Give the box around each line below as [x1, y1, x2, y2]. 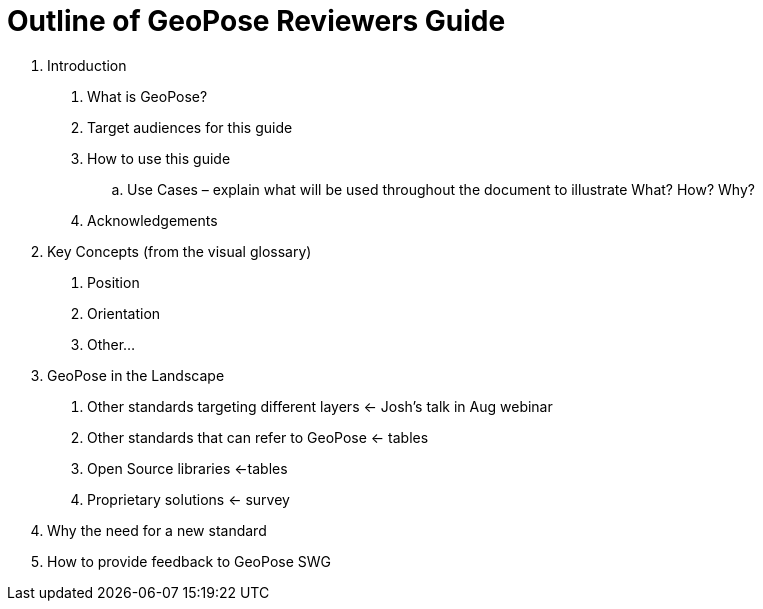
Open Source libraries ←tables [87, 459, 288, 477]
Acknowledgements [87, 211, 218, 229]
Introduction [47, 56, 127, 74]
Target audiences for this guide [87, 118, 293, 136]
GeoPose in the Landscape [47, 366, 225, 384]
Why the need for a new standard [47, 521, 267, 539]
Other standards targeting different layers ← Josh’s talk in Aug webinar [87, 397, 553, 415]
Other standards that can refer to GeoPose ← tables [87, 428, 429, 446]
